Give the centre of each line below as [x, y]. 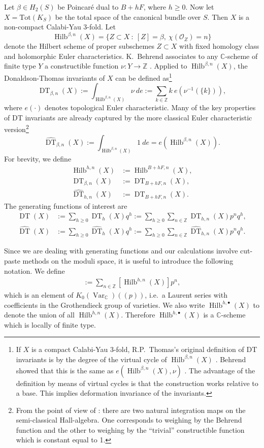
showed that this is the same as [65, 370]
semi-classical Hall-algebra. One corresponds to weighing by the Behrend [129, 420]
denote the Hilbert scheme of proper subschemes [79, 46]
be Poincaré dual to [88, 7]
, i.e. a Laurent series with [186, 294]
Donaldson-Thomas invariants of [55, 77]
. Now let [200, 7]
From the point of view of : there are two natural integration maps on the [131, 410]
